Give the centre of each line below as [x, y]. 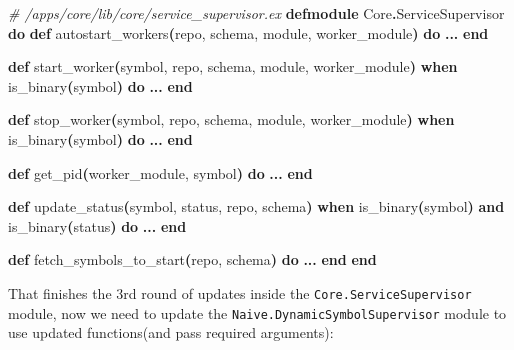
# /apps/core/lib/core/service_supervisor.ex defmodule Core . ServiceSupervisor [256, 13]
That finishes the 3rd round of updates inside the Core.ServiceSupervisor [240, 292]
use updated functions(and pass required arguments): [171, 332]
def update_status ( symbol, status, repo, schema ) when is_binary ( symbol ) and [256, 206]
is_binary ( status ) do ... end [97, 225]
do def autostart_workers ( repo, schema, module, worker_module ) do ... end [248, 32]
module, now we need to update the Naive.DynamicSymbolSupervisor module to [257, 312]
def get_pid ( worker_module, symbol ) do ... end [160, 172]
